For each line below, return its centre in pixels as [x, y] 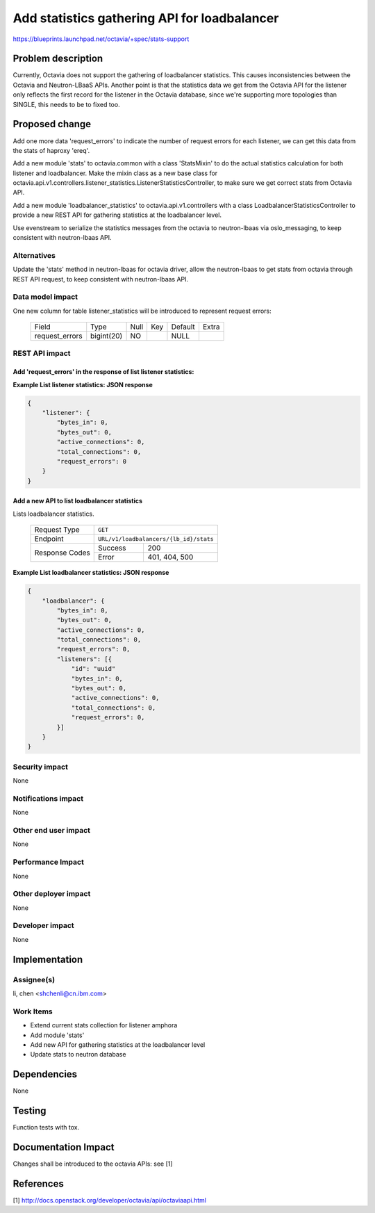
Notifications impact [48, 798]
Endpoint [49, 539]
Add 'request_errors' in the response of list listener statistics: [103, 372]
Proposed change [52, 124]
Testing [30, 1111]
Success [112, 548]
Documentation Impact [64, 1147]
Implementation [48, 959]
